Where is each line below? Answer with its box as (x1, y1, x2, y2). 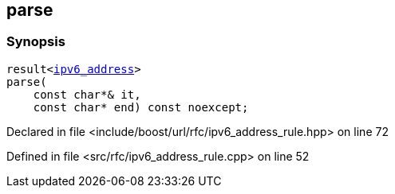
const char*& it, (33, 87, 141, 101)
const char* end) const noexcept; (33, 100, 249, 114)
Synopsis (6, 33, 65, 50)
